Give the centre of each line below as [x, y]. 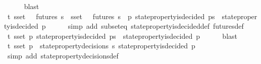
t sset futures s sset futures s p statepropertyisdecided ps [111, 16]
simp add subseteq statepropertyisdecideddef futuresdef [156, 26]
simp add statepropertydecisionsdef [63, 55]
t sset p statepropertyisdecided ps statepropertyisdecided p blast [122, 36]
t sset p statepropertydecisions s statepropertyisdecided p [101, 46]
